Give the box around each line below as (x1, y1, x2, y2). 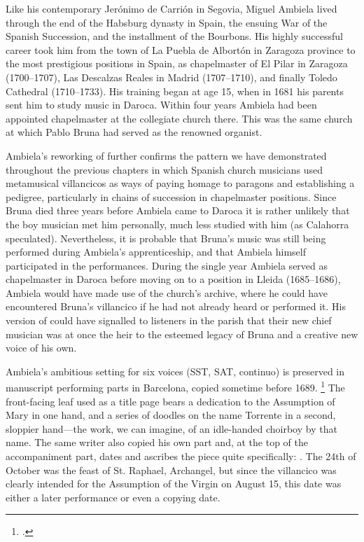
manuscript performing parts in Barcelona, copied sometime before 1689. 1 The (6, 378, 345, 395)
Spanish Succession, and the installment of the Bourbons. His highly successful (6, 29, 344, 43)
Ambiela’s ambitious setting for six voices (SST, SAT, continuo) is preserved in (6, 363, 345, 378)
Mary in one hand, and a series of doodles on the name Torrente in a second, (6, 408, 336, 422)
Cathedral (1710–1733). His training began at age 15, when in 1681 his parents (6, 83, 344, 98)
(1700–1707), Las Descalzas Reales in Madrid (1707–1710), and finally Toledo (6, 69, 337, 84)
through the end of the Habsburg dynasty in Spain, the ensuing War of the (6, 15, 328, 29)
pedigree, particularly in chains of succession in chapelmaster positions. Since (6, 189, 337, 204)
